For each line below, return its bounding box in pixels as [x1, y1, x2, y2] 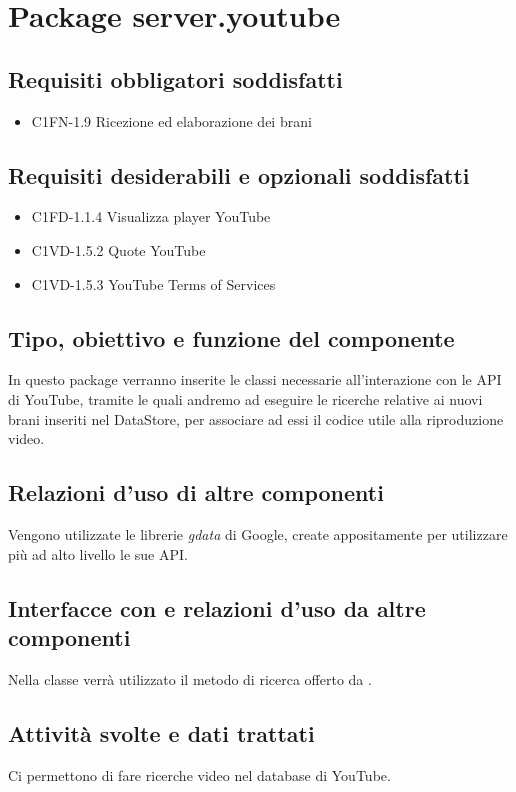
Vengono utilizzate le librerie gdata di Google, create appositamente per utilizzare [8, 523, 508, 544]
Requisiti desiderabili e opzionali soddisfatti [8, 159, 470, 190]
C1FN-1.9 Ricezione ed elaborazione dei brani [31, 110, 312, 131]
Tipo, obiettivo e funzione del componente [8, 322, 455, 353]
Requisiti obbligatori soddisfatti [8, 63, 343, 94]
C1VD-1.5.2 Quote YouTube [31, 239, 206, 260]
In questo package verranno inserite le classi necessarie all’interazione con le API [8, 369, 502, 390]
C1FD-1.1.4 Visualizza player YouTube [31, 206, 271, 227]
